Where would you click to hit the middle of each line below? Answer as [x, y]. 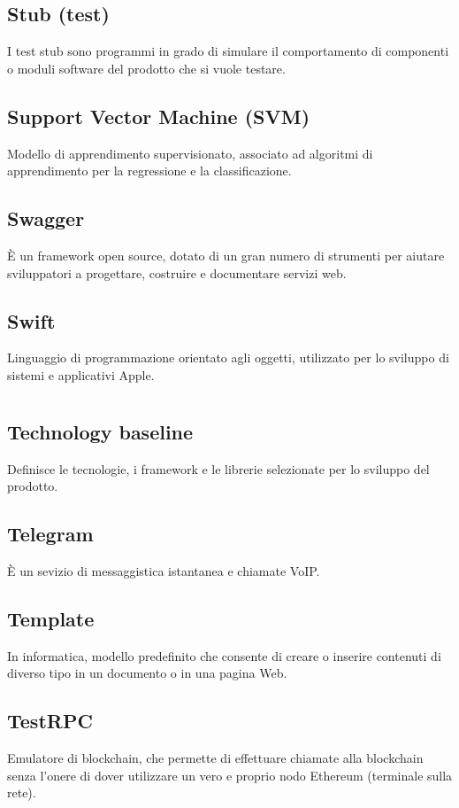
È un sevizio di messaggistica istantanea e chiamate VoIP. [164, 570]
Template [51, 618]
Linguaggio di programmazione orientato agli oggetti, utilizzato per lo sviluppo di [228, 357]
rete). [22, 792]
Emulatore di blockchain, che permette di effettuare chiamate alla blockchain [215, 758]
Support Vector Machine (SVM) [159, 116]
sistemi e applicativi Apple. [81, 374]
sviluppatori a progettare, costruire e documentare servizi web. [177, 272]
